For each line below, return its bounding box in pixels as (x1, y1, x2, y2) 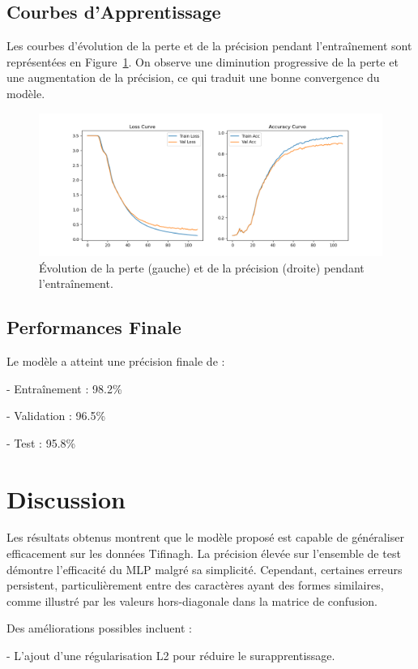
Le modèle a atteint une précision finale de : (6, 352, 225, 369)
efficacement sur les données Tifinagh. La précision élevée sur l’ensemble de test (6, 545, 401, 562)
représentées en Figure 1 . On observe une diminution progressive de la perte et (6, 53, 399, 70)
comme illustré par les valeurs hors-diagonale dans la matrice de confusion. (6, 592, 377, 609)
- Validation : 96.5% (6, 407, 106, 424)
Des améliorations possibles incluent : (6, 620, 192, 637)
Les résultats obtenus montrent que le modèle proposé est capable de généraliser (6, 529, 404, 546)
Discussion (6, 482, 126, 515)
